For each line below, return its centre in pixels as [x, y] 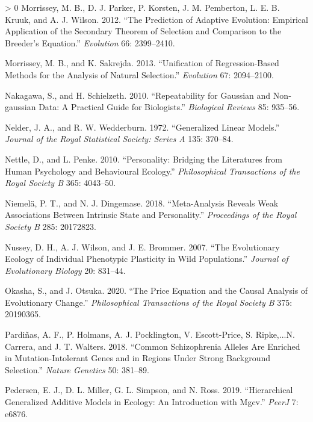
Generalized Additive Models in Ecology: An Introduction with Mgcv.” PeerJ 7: [152, 402]
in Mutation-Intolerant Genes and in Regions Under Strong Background [138, 358]
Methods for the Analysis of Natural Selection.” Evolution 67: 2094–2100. [139, 74]
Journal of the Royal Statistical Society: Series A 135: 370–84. [119, 139]
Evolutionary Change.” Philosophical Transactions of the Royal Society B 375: [149, 302]
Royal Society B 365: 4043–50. [60, 183]
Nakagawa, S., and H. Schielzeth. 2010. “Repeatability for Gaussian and [138, 95]
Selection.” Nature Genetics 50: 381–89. [77, 369]
